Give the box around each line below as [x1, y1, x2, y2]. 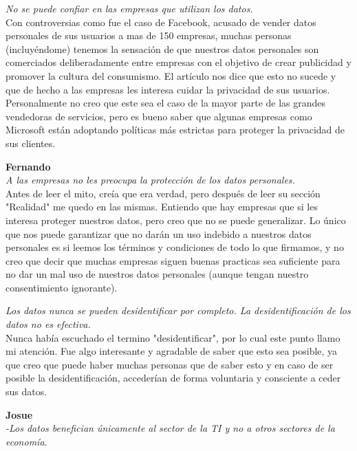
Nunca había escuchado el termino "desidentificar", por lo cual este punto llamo [6, 330, 340, 344]
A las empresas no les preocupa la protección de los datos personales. [6, 173, 295, 187]
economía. [6, 434, 47, 448]
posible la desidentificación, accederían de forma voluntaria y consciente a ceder [6, 371, 341, 385]
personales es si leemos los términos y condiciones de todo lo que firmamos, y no [6, 240, 344, 254]
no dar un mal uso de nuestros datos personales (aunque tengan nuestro [6, 267, 309, 281]
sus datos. [6, 384, 47, 399]
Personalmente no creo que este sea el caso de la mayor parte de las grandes [6, 96, 326, 110]
